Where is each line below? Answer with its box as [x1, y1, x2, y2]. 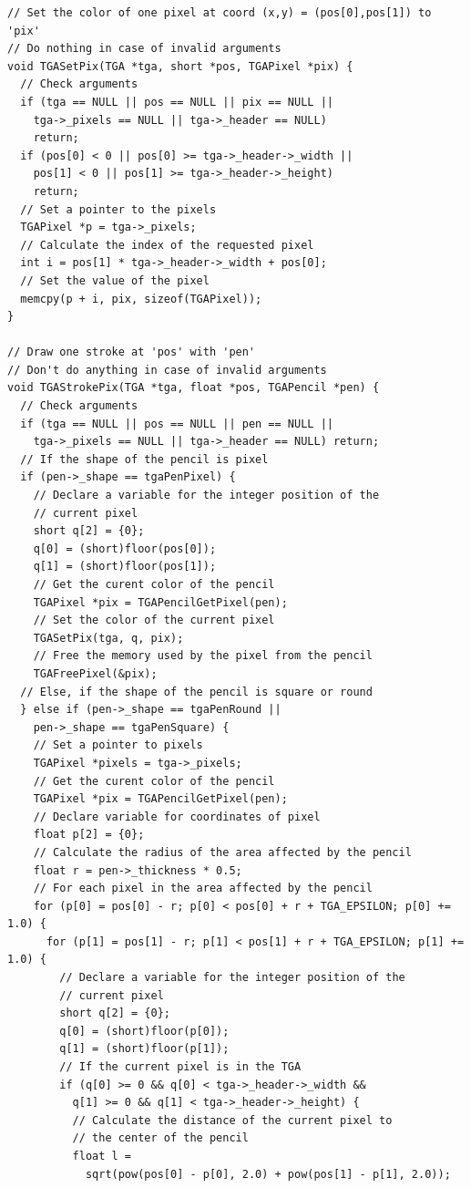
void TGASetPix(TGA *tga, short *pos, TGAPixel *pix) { [7, 59, 353, 73]
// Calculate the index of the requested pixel [20, 238, 314, 252]
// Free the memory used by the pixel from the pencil [33, 649, 373, 663]
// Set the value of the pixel [20, 274, 210, 287]
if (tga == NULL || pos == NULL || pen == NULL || [20, 417, 333, 430]
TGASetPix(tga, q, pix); [33, 631, 184, 645]
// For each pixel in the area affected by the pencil [33, 882, 373, 895]
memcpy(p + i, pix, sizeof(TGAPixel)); [20, 292, 262, 305]
